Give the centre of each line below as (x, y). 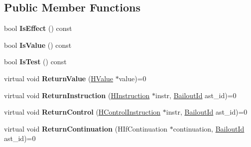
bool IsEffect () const (38, 28)
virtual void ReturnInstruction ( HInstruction (77, 95)
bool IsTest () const (35, 62)
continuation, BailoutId (209, 128)
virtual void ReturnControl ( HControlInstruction (82, 112)
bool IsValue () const (38, 45)
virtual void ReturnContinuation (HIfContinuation (86, 128)
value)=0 (132, 78)
